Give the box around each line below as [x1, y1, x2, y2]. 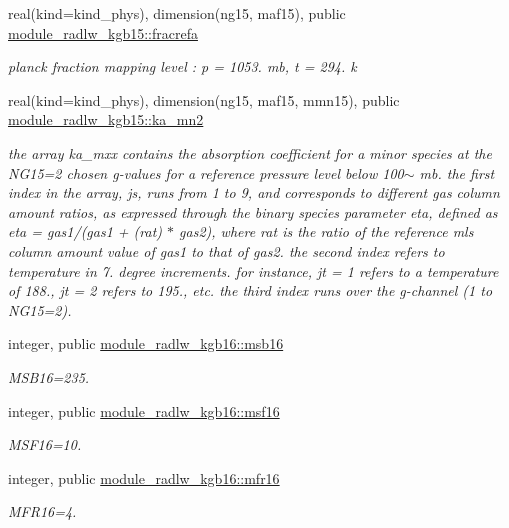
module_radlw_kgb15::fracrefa [8, 22, 198, 43]
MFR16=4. [8, 501, 77, 522]
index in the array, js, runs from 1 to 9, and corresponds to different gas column [8, 182, 500, 203]
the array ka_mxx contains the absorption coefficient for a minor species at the [8, 142, 492, 163]
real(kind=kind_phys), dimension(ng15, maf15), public [8, 3, 346, 23]
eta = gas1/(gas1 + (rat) [8, 221, 163, 242]
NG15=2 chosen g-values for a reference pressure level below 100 [8, 162, 404, 183]
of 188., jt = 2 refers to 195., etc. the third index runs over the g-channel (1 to [8, 280, 493, 301]
